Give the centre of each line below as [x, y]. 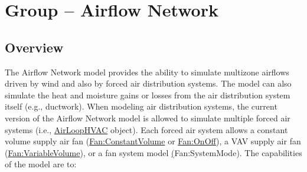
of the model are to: [41, 164]
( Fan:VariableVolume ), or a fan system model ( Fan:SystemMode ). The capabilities [153, 152]
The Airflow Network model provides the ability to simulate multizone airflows [147, 72]
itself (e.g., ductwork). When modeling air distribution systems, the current [141, 106]
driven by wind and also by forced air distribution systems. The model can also [148, 83]
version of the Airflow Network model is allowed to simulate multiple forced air [148, 118]
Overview [34, 47]
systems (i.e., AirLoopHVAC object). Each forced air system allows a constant [146, 129]
